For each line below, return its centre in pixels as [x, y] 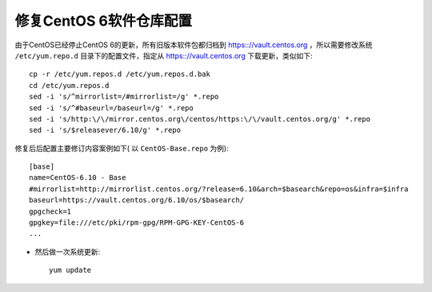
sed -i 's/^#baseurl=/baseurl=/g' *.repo [111, 108]
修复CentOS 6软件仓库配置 [103, 21]
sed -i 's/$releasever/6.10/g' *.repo [105, 130]
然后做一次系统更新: [68, 251]
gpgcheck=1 [50, 211]
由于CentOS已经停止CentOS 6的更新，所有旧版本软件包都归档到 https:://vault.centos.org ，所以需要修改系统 [194, 45]
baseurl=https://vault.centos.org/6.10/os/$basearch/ [136, 200]
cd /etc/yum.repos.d [69, 85]
